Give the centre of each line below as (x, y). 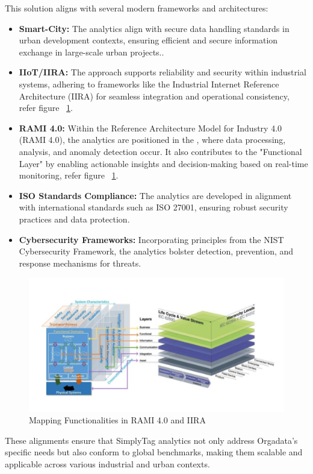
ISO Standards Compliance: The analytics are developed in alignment (155, 195)
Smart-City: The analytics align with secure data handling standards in (154, 28)
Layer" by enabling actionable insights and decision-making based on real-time (163, 163)
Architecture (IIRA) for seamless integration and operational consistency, (154, 96)
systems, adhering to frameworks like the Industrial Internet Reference (149, 84)
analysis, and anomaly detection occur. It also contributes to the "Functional (160, 151)
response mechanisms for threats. (80, 263)
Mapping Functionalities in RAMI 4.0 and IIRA (117, 420)
